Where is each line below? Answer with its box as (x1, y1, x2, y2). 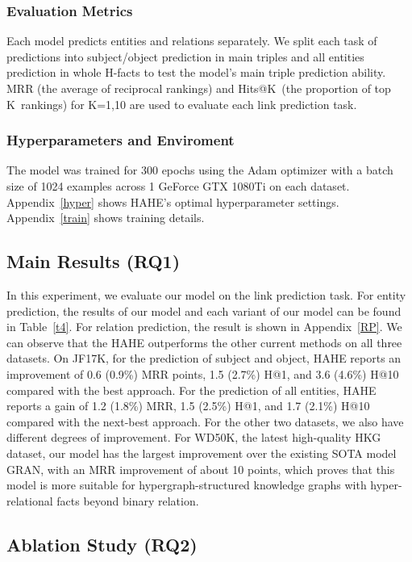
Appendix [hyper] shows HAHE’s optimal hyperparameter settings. (6, 193, 339, 210)
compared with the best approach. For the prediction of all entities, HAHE (6, 381, 377, 398)
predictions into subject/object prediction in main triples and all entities (6, 48, 364, 65)
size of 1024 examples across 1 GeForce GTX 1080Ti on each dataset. (6, 178, 350, 194)
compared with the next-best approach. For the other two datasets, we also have (6, 413, 404, 430)
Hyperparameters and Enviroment (6, 130, 235, 150)
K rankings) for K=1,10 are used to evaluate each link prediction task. (6, 95, 357, 112)
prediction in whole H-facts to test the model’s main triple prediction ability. (6, 64, 386, 81)
